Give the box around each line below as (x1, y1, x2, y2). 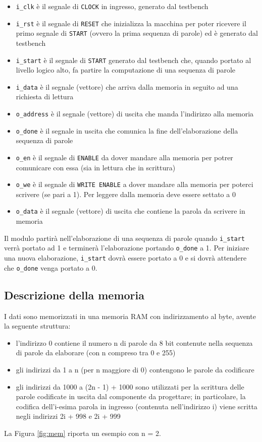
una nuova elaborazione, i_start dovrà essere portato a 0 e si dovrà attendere (4, 252, 247, 263)
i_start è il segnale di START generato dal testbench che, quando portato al (16, 54, 251, 65)
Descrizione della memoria (4, 287, 144, 302)
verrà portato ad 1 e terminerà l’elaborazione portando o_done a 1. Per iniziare (4, 242, 249, 253)
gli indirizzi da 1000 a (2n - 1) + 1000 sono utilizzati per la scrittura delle (16, 381, 244, 392)
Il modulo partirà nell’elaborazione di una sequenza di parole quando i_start (4, 232, 245, 243)
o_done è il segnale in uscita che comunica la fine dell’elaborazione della (16, 125, 238, 136)
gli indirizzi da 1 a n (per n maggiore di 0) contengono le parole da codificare (16, 364, 254, 374)
